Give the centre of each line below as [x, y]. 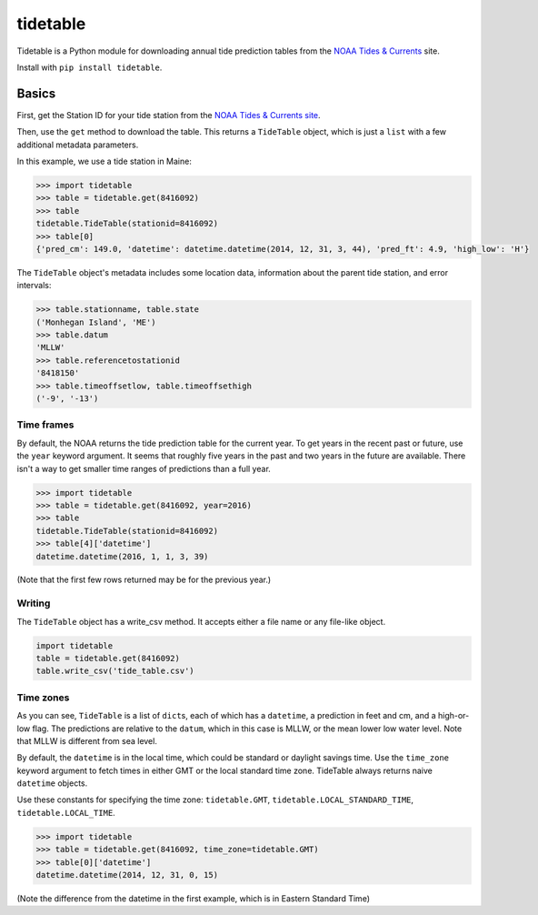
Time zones [43, 698]
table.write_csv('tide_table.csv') [115, 671]
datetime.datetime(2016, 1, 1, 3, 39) [122, 556]
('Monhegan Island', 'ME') [96, 322]
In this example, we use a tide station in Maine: [105, 161]
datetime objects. [52, 783]
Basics [36, 93]
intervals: [34, 286]
